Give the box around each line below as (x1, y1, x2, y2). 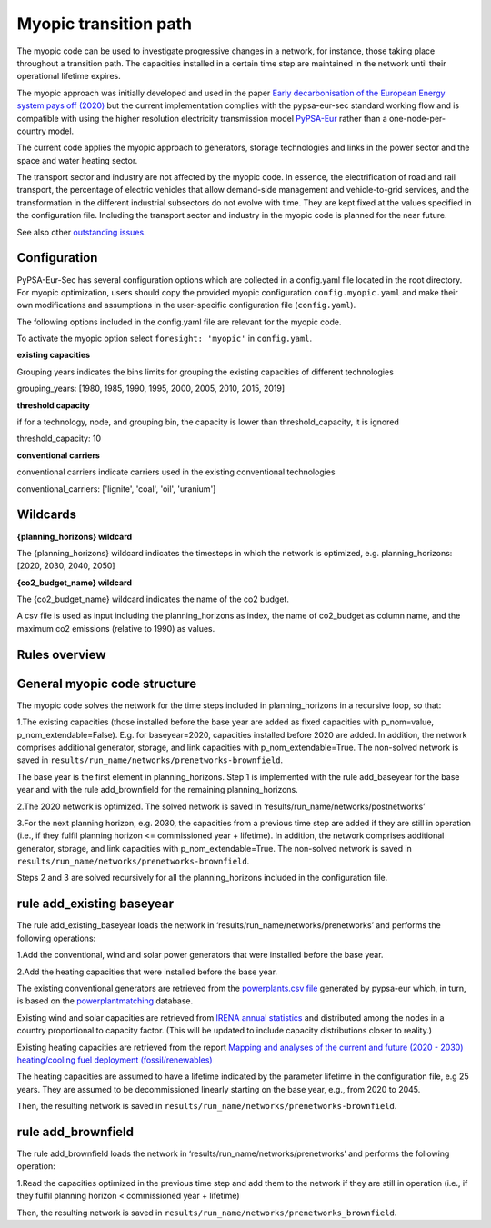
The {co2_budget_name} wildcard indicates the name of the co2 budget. (16, 594, 290, 604)
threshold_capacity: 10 (16, 433, 102, 444)
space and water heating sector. (16, 155, 138, 165)
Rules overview (16, 646, 106, 663)
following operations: (16, 933, 96, 943)
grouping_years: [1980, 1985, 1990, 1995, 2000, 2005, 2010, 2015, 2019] (16, 383, 286, 394)
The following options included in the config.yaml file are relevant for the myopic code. (16, 316, 342, 327)
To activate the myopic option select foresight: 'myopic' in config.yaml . (16, 333, 313, 344)
